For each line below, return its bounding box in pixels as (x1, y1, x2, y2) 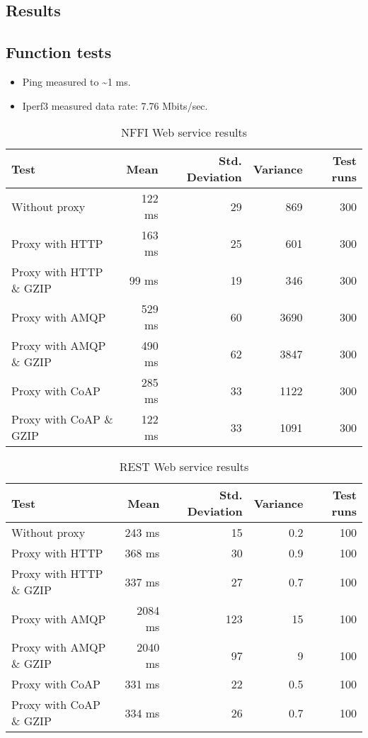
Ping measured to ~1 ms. (22, 74, 131, 89)
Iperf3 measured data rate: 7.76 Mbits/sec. (22, 98, 208, 113)
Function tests (6, 41, 112, 63)
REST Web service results (119, 458, 249, 475)
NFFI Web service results (120, 124, 248, 141)
